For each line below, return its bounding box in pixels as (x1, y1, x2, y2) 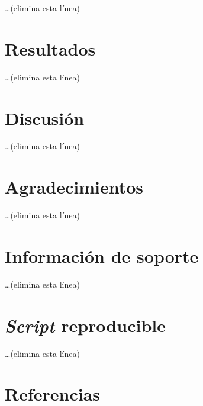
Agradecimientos (5, 175, 144, 199)
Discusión (5, 105, 85, 130)
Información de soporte (5, 243, 199, 268)
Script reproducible (5, 312, 166, 337)
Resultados (5, 36, 96, 60)
